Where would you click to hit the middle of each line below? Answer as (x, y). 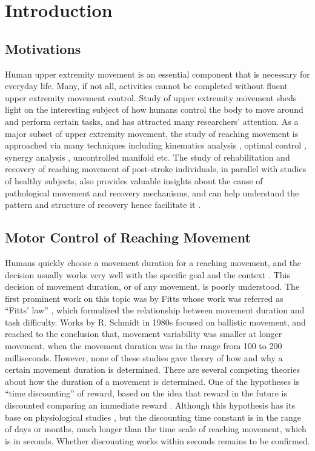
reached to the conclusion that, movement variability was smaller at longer (144, 334)
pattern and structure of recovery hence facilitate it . (103, 205)
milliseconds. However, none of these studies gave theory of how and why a (144, 357)
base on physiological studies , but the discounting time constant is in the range (153, 417)
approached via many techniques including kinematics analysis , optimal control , (156, 145)
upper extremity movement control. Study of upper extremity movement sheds (151, 97)
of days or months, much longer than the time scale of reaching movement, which (156, 429)
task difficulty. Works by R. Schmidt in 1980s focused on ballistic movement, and (155, 322)
